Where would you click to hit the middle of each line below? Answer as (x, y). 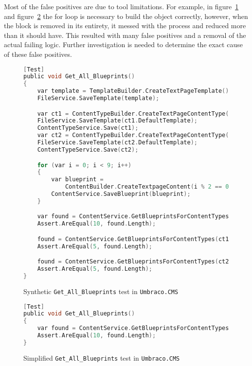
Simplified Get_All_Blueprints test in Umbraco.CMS (102, 357)
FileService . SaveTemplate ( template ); (98, 98)
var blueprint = (77, 180)
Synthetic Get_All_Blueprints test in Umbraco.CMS (101, 291)
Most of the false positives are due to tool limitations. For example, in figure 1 (121, 6)
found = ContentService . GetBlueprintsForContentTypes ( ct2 (133, 262)
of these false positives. (38, 54)
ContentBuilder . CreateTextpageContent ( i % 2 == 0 (147, 187)
